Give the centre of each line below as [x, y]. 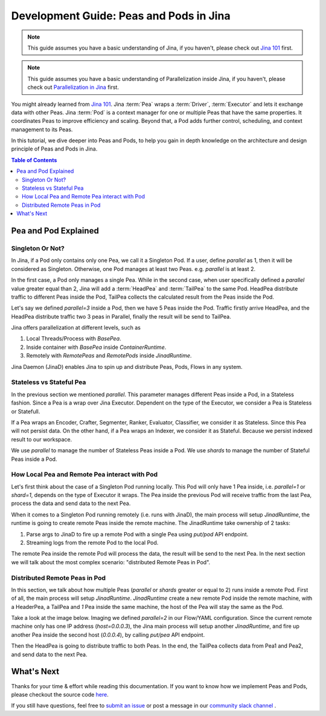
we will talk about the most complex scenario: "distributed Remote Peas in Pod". [111, 562]
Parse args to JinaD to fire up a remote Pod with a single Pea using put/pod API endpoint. [137, 534]
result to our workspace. [42, 439]
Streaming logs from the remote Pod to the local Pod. [92, 542]
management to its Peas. [42, 129]
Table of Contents [34, 160]
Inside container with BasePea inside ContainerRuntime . [96, 347]
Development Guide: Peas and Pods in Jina [121, 16]
